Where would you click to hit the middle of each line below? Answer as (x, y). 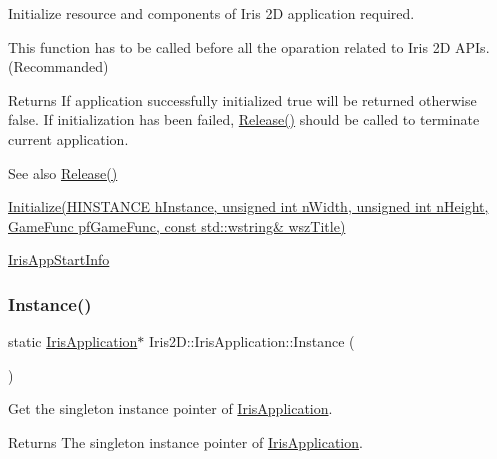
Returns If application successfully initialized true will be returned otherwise (242, 99)
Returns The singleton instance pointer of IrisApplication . (185, 441)
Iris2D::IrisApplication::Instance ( (251, 341)
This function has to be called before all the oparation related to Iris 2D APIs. (249, 46)
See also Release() (63, 172)
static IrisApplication (73, 341)
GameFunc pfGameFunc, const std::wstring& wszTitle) (177, 225)
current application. (68, 138)
